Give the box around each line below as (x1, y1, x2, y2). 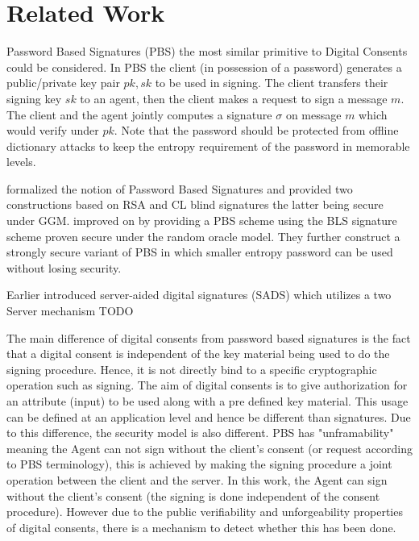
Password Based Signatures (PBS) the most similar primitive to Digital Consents (6, 43, 408, 60)
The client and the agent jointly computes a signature (6, 106, 272, 123)
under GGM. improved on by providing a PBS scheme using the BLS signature (6, 212, 397, 229)
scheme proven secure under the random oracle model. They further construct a (6, 227, 400, 244)
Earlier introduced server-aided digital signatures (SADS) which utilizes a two (6, 286, 392, 303)
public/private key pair (6, 74, 120, 91)
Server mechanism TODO (6, 302, 134, 319)
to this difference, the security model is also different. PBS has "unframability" (6, 424, 394, 441)
